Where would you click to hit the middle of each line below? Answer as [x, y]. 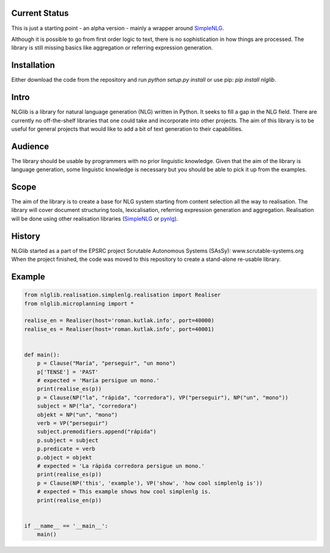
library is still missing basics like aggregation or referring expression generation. [112, 48]
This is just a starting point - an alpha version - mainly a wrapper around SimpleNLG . [118, 28]
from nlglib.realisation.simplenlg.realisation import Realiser [123, 295]
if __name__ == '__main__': [66, 526]
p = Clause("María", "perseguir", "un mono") [106, 363]
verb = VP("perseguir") [72, 423]
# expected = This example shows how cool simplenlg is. [124, 492]
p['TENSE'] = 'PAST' [68, 372]
